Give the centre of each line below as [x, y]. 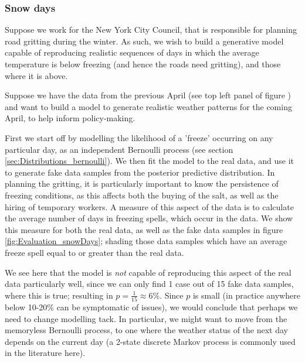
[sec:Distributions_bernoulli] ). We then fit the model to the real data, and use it [150, 161]
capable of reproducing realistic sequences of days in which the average [132, 52]
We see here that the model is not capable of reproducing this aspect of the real [148, 272]
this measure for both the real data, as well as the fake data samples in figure [144, 229]
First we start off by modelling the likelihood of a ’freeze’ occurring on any [139, 137]
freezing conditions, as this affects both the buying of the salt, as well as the [142, 195]
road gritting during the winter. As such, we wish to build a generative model [144, 41]
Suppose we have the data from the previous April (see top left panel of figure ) [148, 95]
